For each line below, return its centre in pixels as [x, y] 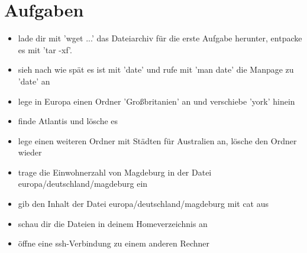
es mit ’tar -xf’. [45, 49]
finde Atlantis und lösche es [68, 121]
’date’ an [34, 81]
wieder [30, 152]
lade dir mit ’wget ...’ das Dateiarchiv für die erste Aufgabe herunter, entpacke [160, 38]
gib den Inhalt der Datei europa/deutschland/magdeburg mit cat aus [143, 204]
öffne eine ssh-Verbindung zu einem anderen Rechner [114, 243]
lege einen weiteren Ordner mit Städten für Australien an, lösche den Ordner [157, 140]
